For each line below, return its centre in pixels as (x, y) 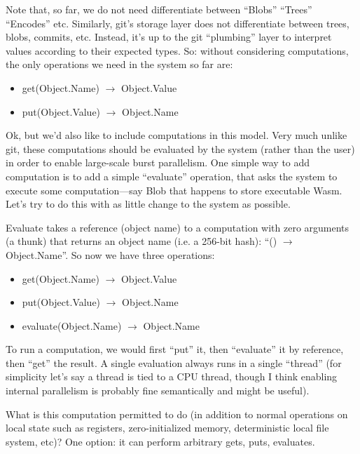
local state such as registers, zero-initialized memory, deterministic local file (167, 428)
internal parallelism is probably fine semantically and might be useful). (158, 390)
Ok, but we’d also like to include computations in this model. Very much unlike (176, 135)
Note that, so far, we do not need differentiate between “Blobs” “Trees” (159, 9)
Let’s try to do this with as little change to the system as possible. (148, 204)
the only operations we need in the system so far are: (119, 64)
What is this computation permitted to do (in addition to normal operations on (177, 414)
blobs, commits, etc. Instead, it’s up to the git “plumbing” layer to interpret (169, 37)
